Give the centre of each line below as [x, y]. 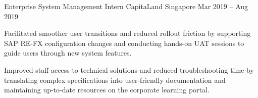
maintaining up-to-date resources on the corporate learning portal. [107, 90]
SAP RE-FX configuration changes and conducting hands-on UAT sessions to [124, 43]
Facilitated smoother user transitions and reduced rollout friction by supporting [127, 33]
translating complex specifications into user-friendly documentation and [115, 80]
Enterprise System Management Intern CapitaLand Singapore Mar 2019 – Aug [126, 6]
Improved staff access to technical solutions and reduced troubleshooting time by [129, 69]
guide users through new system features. [68, 53]
